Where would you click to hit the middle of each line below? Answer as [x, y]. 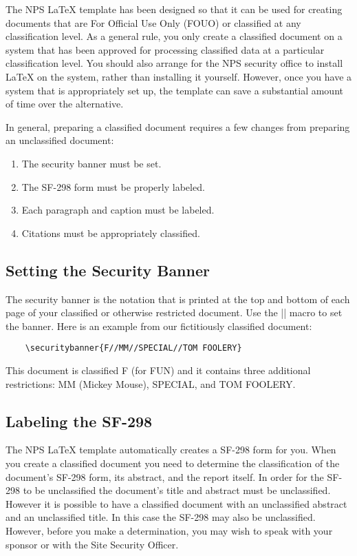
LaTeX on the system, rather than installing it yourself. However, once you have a [179, 76]
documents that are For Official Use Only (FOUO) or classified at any [153, 22]
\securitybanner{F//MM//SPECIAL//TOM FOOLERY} [133, 348]
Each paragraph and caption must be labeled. [118, 210]
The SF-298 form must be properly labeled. [113, 186]
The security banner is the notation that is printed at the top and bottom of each [178, 299]
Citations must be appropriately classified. [111, 233]
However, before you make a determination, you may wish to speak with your [169, 530]
